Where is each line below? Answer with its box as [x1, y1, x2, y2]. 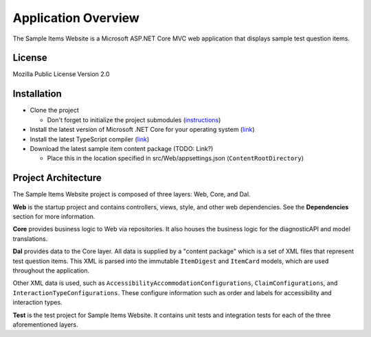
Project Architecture [12, 172, 102, 184]
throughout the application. [12, 266, 90, 275]
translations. [12, 234, 48, 243]
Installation [12, 88, 62, 100]
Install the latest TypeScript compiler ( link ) [30, 135, 150, 143]
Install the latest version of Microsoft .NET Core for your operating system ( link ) [30, 126, 255, 134]
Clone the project [30, 106, 79, 115]
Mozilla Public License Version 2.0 [12, 70, 110, 78]
